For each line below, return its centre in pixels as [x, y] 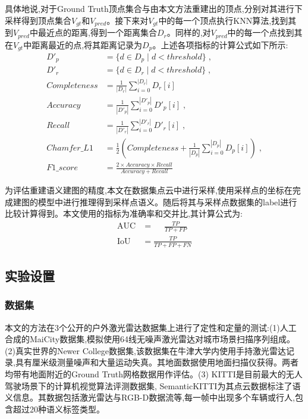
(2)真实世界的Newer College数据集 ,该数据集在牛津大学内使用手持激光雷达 [145, 350]
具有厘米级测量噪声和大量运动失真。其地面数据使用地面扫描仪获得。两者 [157, 362]
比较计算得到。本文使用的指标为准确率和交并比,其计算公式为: [124, 213]
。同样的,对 [189, 32]
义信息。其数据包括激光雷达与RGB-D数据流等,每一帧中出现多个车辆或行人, [150, 397]
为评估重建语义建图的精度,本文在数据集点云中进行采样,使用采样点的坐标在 [149, 190]
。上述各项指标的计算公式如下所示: [220, 44]
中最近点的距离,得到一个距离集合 [93, 32]
